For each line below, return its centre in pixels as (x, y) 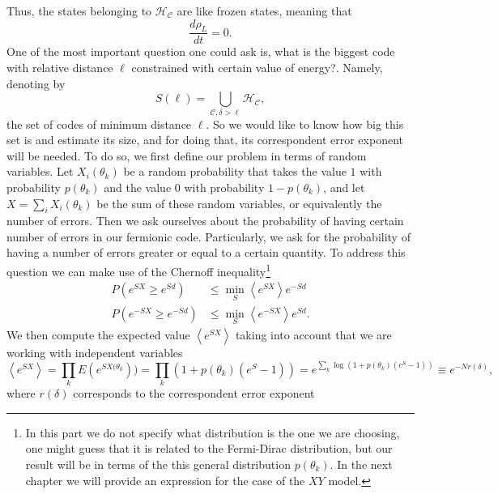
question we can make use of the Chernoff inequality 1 (139, 270)
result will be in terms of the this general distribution (158, 464)
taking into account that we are (313, 334)
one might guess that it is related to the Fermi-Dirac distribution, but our (209, 448)
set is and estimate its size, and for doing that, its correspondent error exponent (205, 140)
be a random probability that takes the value (235, 171)
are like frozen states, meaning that (264, 11)
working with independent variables (95, 352)
